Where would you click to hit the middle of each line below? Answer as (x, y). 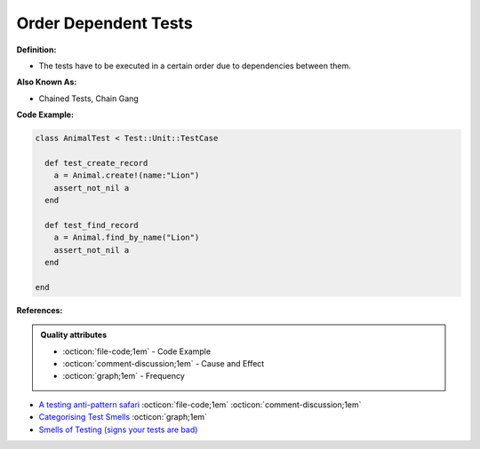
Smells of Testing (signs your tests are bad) (118, 429)
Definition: (36, 50)
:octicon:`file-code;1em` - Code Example (137, 351)
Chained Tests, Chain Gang (89, 98)
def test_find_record (92, 225)
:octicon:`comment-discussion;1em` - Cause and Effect (164, 363)
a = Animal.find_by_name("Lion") (127, 238)
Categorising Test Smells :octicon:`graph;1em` (123, 417)
